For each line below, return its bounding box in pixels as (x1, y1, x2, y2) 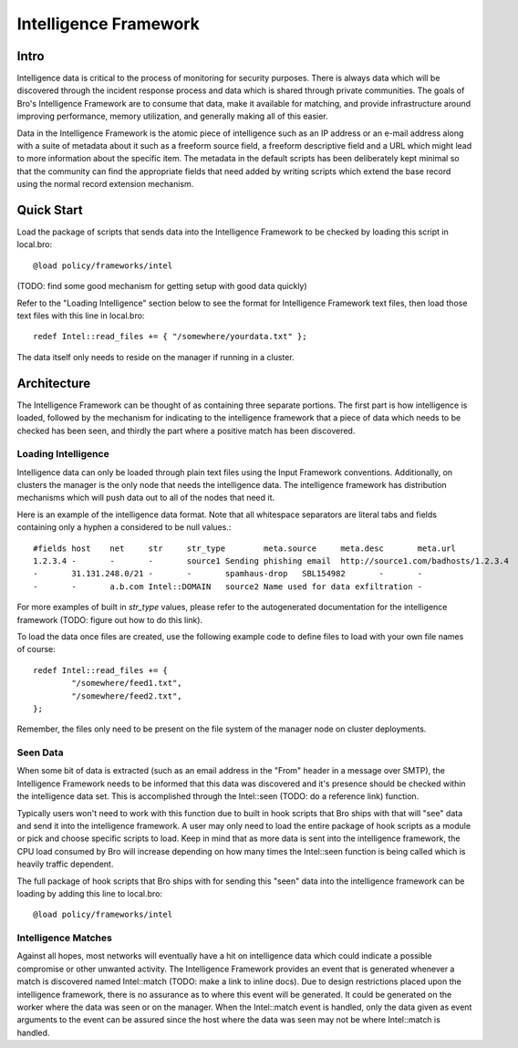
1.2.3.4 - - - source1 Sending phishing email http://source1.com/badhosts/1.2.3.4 (33, 556, 510, 566)
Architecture (16, 375, 91, 391)
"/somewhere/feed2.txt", (71, 690, 182, 701)
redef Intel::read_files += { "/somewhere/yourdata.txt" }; (33, 331, 307, 342)
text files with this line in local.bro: (16, 310, 145, 321)
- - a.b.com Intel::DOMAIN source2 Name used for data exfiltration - (33, 581, 423, 592)
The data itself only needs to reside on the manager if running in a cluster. (16, 351, 295, 362)
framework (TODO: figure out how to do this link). (16, 614, 203, 625)
